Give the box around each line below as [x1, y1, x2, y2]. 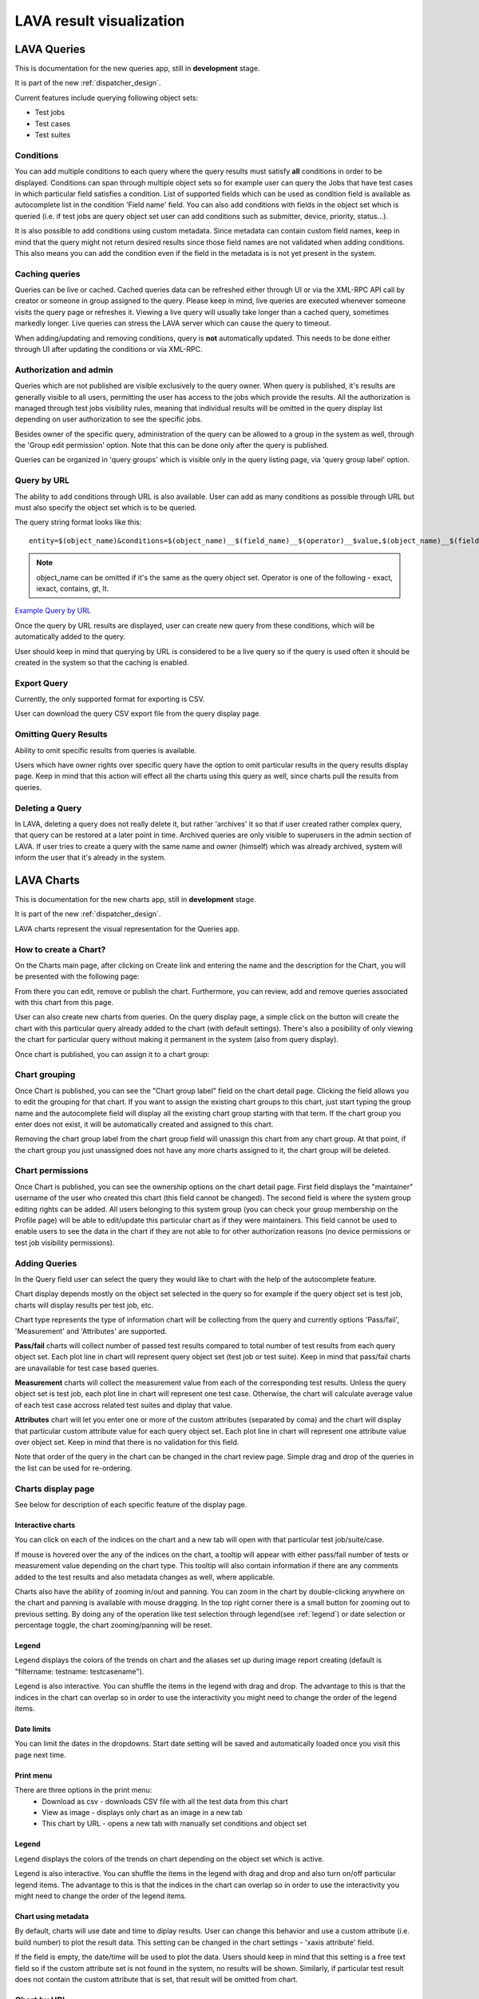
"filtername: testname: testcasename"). [14, 1666, 144, 1676]
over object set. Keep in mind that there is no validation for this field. [14, 1438, 239, 1447]
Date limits [14, 1724, 51, 1734]
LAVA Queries [14, 42, 86, 56]
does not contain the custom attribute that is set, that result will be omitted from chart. [14, 1974, 299, 1984]
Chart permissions [14, 1165, 89, 1176]
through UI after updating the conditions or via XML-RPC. [14, 344, 203, 353]
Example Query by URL [14, 606, 92, 616]
